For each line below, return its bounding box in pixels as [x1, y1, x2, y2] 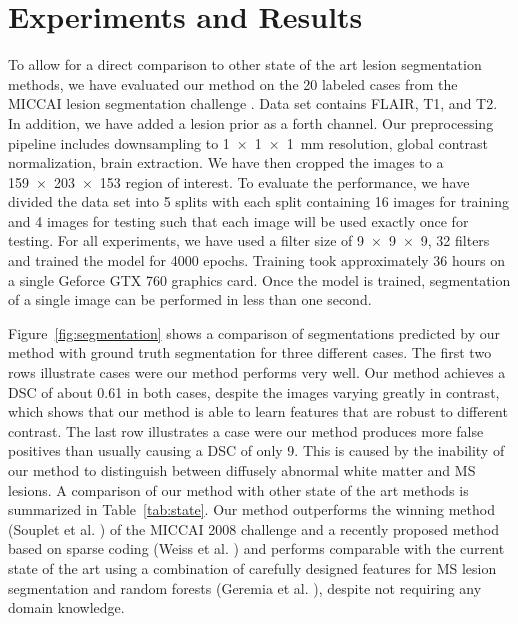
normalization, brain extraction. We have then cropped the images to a [8, 152, 444, 173]
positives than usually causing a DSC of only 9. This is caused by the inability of [8, 440, 505, 461]
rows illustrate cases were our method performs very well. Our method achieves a [8, 362, 506, 383]
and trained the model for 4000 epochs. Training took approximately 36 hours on [8, 250, 506, 271]
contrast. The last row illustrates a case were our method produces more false [8, 420, 484, 441]
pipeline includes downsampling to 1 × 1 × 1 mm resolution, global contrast [8, 132, 488, 153]
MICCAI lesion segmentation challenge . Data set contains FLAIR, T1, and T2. [8, 93, 498, 114]
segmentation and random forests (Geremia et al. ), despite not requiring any [8, 577, 482, 598]
